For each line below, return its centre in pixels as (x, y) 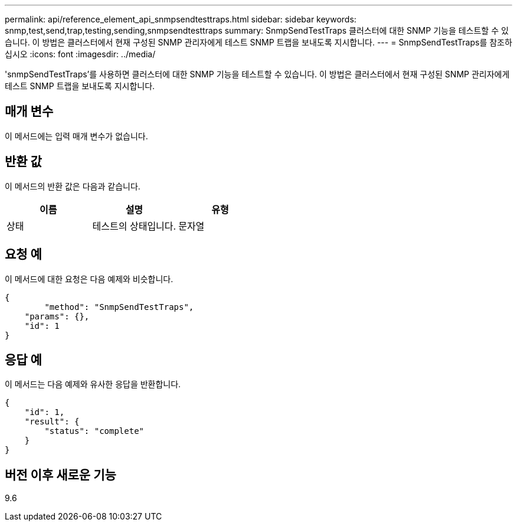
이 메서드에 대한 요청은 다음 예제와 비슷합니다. (89, 279)
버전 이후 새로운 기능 (60, 475)
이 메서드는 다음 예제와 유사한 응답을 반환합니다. (93, 384)
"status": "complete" (94, 431)
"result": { (52, 422)
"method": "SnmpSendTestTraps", (119, 307)
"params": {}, (57, 316)
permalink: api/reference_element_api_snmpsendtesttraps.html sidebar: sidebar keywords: (181, 19)
